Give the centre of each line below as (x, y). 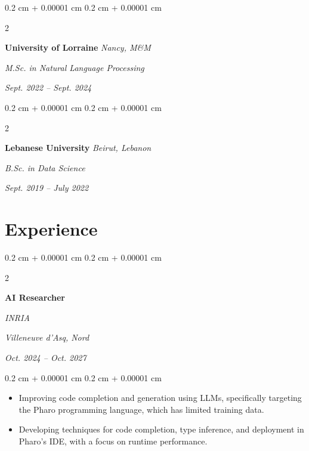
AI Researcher (35, 297)
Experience (51, 229)
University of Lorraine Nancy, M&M (78, 47)
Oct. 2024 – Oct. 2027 (46, 358)
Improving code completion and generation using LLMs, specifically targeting (160, 398)
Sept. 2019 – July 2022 (47, 188)
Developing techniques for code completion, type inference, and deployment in (161, 429)
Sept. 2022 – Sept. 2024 (48, 87)
